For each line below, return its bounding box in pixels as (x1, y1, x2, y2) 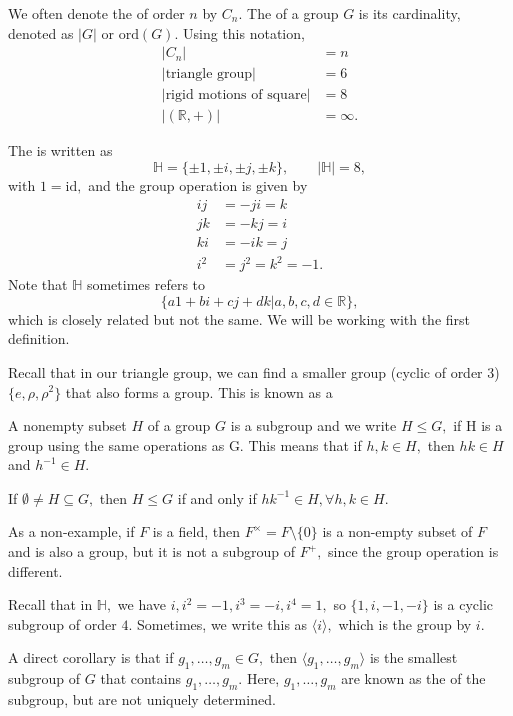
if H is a (453, 415, 503, 436)
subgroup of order (8, 613, 117, 634)
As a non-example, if (8, 521, 135, 542)
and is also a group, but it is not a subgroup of (8, 541, 296, 562)
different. (8, 560, 63, 581)
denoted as (8, 22, 74, 43)
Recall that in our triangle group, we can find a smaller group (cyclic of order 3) (8, 361, 500, 382)
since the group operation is (328, 541, 499, 562)
